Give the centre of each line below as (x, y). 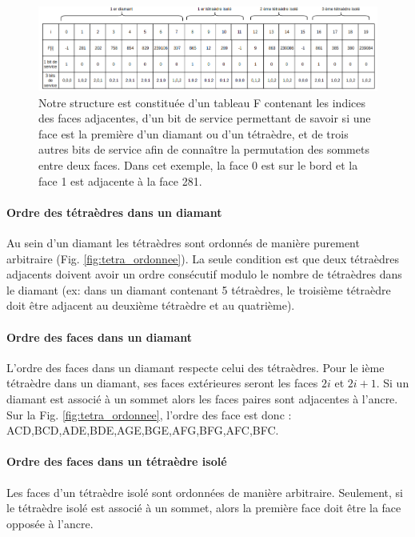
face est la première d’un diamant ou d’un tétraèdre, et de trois (194, 133)
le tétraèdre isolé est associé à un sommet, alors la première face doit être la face (204, 508)
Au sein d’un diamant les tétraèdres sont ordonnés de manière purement (183, 243)
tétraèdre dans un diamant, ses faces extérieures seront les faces (162, 383)
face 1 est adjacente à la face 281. (120, 180)
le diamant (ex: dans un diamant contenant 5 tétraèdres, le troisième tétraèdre (199, 289)
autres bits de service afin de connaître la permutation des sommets (204, 149)
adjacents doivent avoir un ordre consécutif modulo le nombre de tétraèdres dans (204, 274)
